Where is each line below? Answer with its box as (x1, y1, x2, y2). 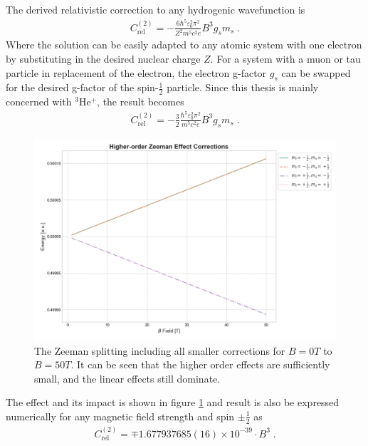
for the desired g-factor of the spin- (6, 80, 159, 95)
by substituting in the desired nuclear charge (6, 51, 201, 66)
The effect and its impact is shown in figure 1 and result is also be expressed (6, 395, 340, 410)
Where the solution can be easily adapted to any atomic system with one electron (6, 37, 362, 52)
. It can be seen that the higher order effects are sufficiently (70, 357, 330, 372)
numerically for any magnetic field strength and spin (6, 408, 235, 423)
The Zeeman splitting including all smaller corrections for (34, 343, 285, 358)
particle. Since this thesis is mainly (167, 80, 319, 95)
